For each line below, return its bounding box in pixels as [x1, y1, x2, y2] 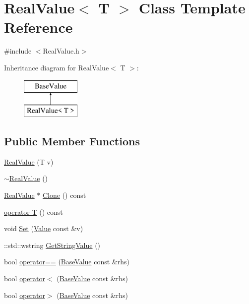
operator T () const [4, 206, 63, 217]
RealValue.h [43, 46, 79, 56]
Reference [4, 17, 73, 37]
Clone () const [43, 190, 86, 200]
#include [4, 46, 32, 56]
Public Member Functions [4, 133, 140, 149]
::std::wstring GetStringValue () [4, 240, 101, 250]
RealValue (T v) [4, 156, 54, 167]
